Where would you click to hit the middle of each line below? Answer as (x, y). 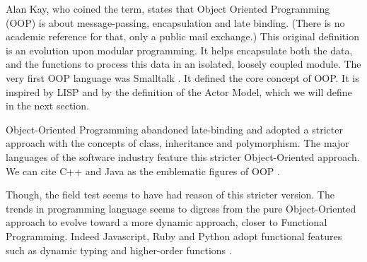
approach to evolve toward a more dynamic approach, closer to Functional (167, 222)
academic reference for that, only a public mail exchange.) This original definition (182, 36)
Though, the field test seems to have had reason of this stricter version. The (170, 195)
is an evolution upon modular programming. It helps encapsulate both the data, (179, 50)
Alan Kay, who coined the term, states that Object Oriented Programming (168, 8)
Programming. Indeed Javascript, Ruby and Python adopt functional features (174, 236)
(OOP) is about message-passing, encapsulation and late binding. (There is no (175, 22)
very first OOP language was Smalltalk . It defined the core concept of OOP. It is (182, 77)
